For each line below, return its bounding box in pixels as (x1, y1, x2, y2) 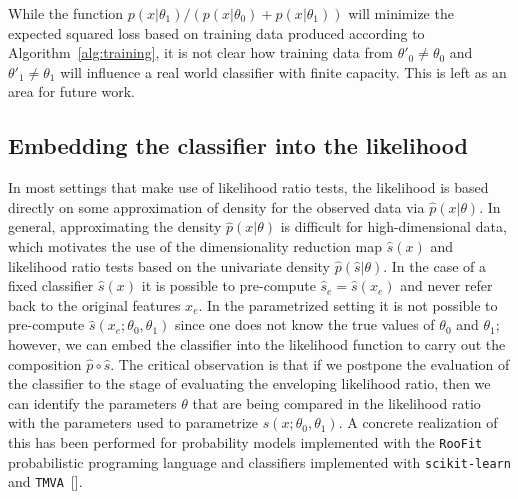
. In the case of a (383, 255, 486, 276)
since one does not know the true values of (175, 314, 435, 335)
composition (8, 353, 82, 374)
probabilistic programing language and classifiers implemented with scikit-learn (8, 451, 511, 472)
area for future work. (8, 81, 135, 102)
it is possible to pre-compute (141, 275, 316, 296)
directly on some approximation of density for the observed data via (8, 196, 425, 217)
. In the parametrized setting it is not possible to (198, 294, 498, 315)
